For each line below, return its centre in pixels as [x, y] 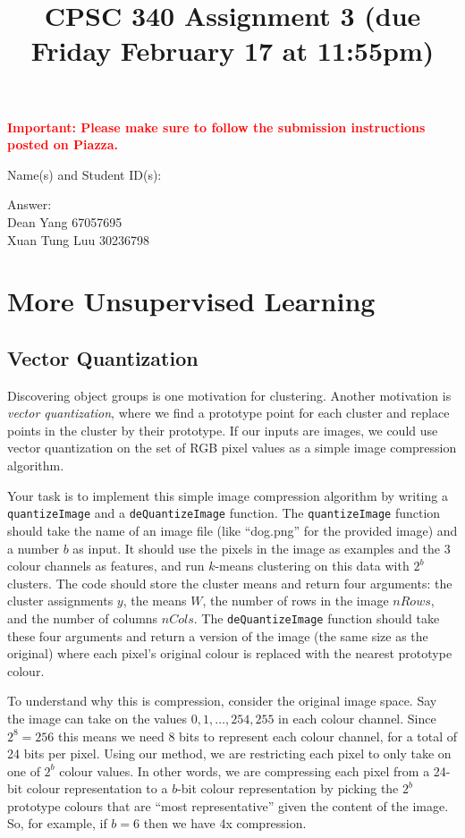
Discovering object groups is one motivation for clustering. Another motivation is [229, 395]
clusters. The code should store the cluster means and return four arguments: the [230, 583]
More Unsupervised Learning [191, 301]
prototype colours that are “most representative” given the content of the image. [228, 805]
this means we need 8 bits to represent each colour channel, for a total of [258, 736]
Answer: [30, 204]
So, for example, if [57, 823]
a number [33, 548]
